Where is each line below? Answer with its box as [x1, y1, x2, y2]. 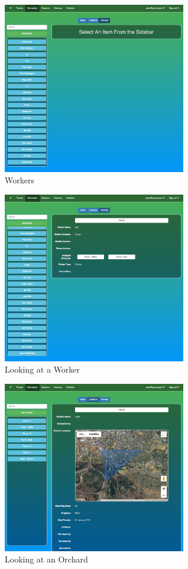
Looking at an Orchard [5, 553, 88, 565]
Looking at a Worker [5, 363, 80, 376]
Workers [5, 174, 34, 186]
